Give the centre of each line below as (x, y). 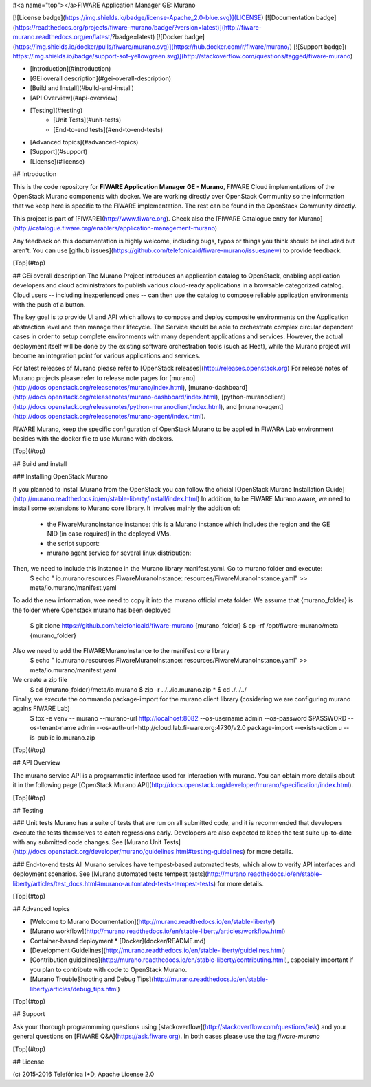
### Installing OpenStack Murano (60, 476)
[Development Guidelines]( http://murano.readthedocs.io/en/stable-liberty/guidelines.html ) (157, 950)
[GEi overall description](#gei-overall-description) (101, 78)
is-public (42, 737)
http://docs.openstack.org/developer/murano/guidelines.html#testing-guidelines (129, 852)
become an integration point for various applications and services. (106, 355)
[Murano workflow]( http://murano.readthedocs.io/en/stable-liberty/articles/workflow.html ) (158, 931)
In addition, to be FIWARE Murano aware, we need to (276, 498)
